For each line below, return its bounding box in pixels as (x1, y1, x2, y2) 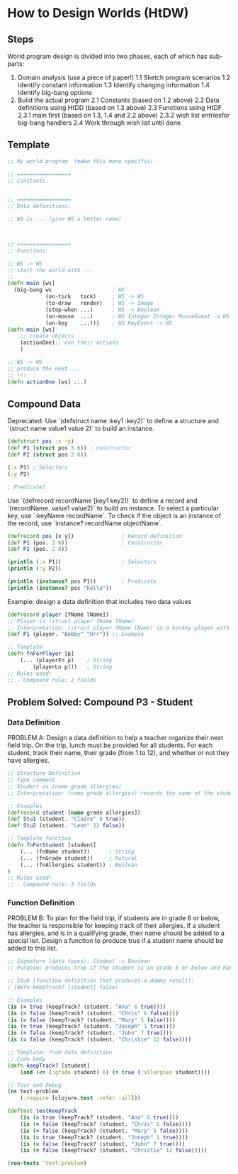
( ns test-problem (7, 1088, 59, 1095)
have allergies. (7, 756, 50, 765)
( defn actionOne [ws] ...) (7, 378, 87, 386)
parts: (7, 60, 25, 68)
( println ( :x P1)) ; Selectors (7, 559, 157, 566)
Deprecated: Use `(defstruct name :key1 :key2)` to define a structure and (7, 417, 220, 425)
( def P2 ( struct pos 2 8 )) (7, 452, 87, 459)
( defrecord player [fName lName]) (7, 611, 110, 618)
